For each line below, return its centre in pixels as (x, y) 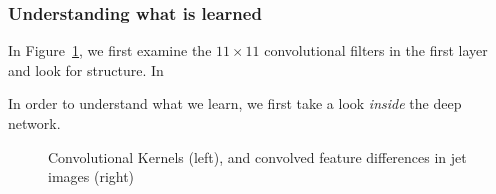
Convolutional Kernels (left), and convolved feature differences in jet (257, 156)
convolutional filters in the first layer (376, 50)
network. (34, 123)
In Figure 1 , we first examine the (110, 50)
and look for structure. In (86, 69)
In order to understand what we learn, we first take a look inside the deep (235, 103)
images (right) (91, 176)
